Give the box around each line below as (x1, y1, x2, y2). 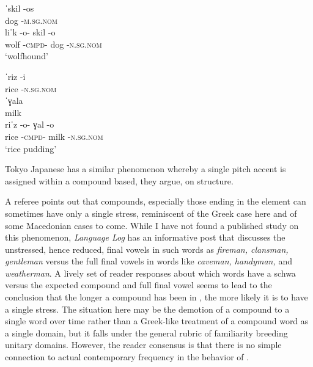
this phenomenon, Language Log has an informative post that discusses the (5, 231, 285, 244)
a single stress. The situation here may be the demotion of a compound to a (5, 302, 290, 315)
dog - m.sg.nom (5, 13, 57, 26)
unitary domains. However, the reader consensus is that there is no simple (5, 338, 282, 351)
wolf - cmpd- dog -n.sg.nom (5, 37, 102, 50)
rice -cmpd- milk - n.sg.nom (5, 129, 103, 142)
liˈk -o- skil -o (5, 26, 56, 38)
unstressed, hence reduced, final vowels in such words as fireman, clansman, (5, 242, 289, 255)
